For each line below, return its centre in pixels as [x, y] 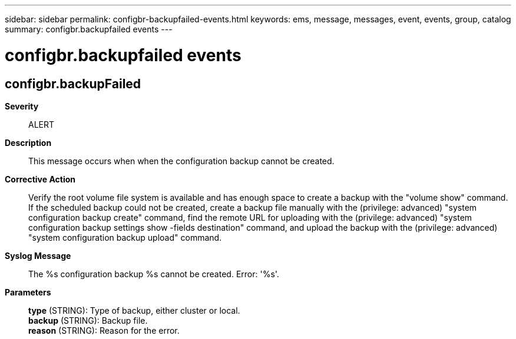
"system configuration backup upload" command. [125, 237]
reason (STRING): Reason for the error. [104, 330]
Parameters [28, 292]
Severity [22, 106]
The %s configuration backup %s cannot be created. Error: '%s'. [154, 274]
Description [28, 142]
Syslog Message [38, 255]
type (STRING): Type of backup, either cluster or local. [134, 310]
